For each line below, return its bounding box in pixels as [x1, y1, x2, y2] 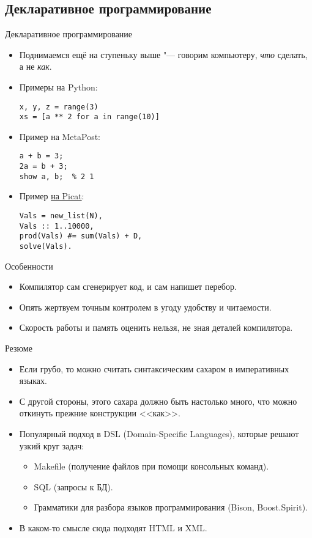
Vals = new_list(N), [19, 212, 103, 221]
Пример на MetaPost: [19, 130, 100, 142]
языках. [19, 374, 47, 387]
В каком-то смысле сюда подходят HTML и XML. [19, 521, 207, 534]
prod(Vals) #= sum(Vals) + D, [19, 232, 143, 241]
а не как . [19, 60, 52, 73]
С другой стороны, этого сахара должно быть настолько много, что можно [19, 394, 297, 407]
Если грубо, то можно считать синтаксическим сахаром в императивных [19, 362, 289, 375]
